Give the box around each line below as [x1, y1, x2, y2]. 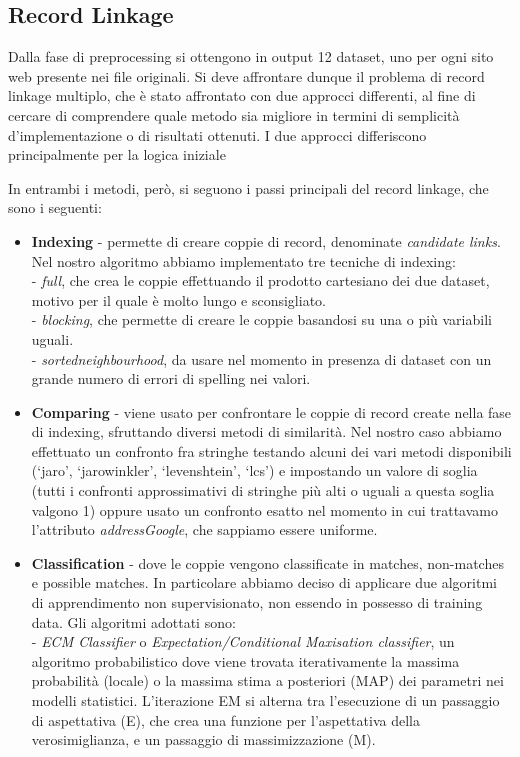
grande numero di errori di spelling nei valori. [31, 368, 311, 389]
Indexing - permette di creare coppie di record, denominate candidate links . [31, 230, 501, 251]
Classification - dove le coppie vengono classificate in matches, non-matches [31, 552, 504, 573]
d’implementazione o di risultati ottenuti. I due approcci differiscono [8, 124, 427, 145]
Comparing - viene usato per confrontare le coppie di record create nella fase [31, 401, 512, 422]
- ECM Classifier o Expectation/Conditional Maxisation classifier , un [31, 631, 455, 652]
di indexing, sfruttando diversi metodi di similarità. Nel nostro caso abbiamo [31, 421, 502, 442]
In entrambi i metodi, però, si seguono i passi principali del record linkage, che [8, 177, 489, 198]
